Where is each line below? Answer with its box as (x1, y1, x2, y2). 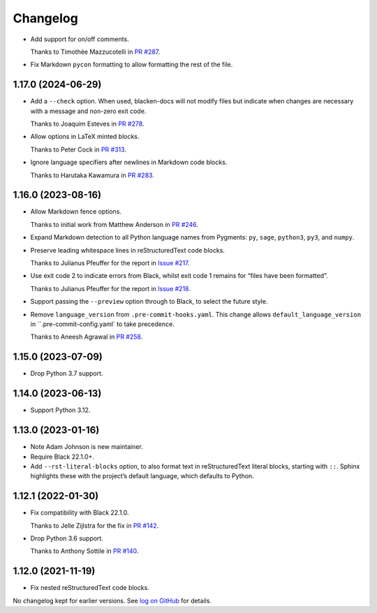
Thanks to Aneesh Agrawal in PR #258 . (30, 332, 143, 341)
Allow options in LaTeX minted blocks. (30, 133, 140, 141)
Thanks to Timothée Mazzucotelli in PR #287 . (30, 47, 161, 56)
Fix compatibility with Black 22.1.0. (30, 508, 129, 517)
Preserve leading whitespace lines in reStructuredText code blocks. (30, 246, 225, 254)
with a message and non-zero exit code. (30, 107, 147, 115)
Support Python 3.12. (30, 406, 91, 415)
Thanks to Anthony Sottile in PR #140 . (30, 547, 139, 555)
